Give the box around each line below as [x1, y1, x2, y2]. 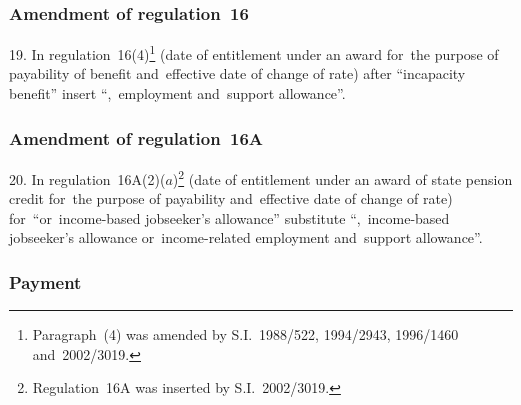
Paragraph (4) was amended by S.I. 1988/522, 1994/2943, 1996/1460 [32, 324, 459, 345]
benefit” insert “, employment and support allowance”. [9, 83, 346, 104]
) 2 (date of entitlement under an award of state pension [172, 165, 513, 189]
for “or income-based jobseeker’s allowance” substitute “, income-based [9, 207, 450, 228]
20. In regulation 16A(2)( [9, 168, 166, 189]
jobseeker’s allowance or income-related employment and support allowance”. [9, 227, 483, 248]
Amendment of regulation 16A [9, 125, 264, 150]
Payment [9, 269, 82, 294]
